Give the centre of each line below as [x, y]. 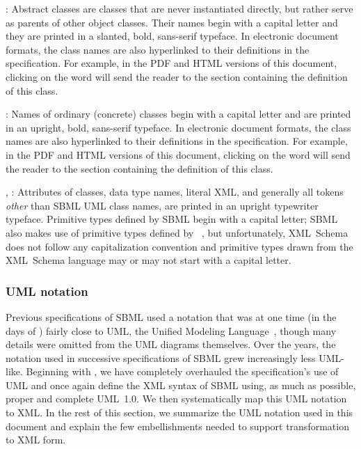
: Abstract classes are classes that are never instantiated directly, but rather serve [179, 8]
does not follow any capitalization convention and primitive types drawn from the [179, 246]
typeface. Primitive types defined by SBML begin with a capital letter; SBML [172, 219]
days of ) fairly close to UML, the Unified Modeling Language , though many [171, 330]
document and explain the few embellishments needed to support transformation [177, 426]
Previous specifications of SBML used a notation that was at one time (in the [171, 316]
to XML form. [36, 440]
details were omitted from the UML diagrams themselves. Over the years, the [171, 344]
